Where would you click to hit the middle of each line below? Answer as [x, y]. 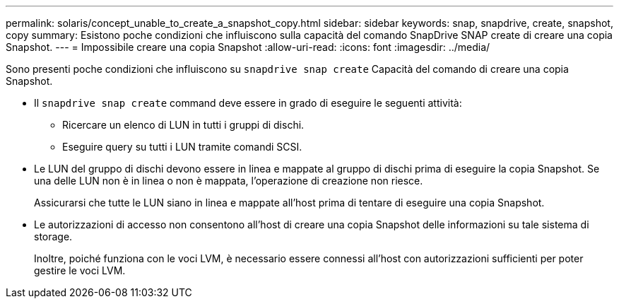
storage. [53, 236]
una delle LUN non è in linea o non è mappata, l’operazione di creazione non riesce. [229, 181]
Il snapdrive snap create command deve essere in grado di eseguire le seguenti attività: [248, 103]
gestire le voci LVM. [80, 270]
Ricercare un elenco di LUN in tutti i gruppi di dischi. [183, 125]
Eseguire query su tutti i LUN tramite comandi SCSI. [182, 147]
